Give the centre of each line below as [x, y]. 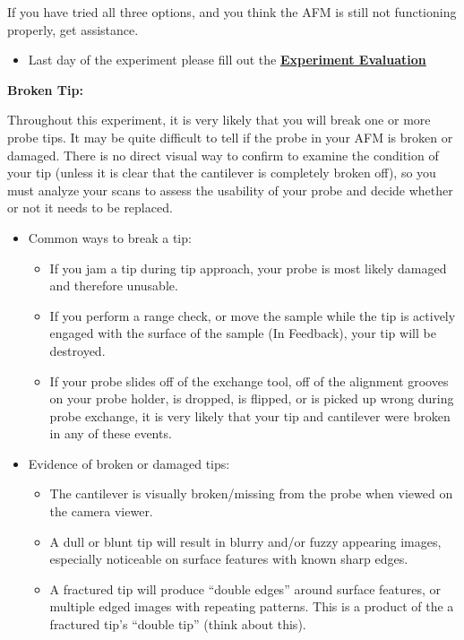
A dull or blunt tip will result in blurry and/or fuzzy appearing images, [245, 541]
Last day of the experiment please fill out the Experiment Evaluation [227, 60]
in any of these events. [111, 433]
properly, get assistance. [73, 29]
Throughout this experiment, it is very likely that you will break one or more [219, 120]
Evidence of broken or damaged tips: [129, 463]
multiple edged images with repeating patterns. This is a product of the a [252, 606]
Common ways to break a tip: [110, 237]
